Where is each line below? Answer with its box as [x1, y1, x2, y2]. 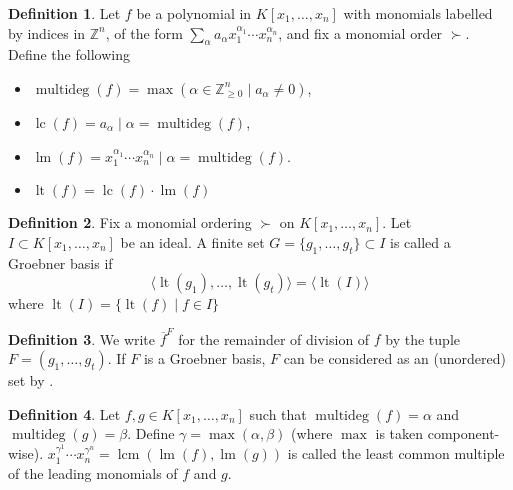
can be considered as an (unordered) [283, 348, 506, 369]
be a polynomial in [136, 3, 252, 23]
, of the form [105, 22, 183, 43]
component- [427, 423, 500, 444]
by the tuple [385, 328, 460, 349]
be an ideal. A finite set [120, 231, 265, 252]
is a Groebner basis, [143, 348, 266, 369]
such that [249, 403, 307, 424]
